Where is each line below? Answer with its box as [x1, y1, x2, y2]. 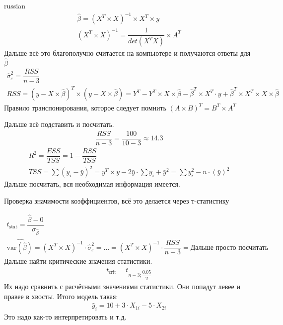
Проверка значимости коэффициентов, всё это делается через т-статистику [4, 196, 229, 206]
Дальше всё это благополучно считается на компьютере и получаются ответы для [4, 48, 251, 58]
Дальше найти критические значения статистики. [4, 255, 152, 266]
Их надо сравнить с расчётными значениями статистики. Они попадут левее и [4, 281, 240, 292]
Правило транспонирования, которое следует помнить [4, 102, 166, 112]
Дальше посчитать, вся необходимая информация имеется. [4, 179, 180, 189]
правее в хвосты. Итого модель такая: [4, 291, 118, 301]
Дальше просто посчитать [190, 244, 269, 251]
